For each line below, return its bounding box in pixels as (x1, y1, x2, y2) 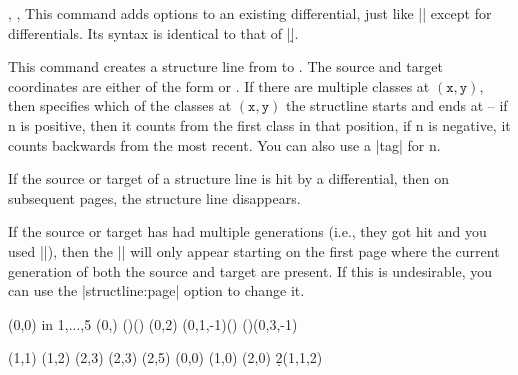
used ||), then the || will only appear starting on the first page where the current (8, 240, 500, 261)
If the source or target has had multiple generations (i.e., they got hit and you (8, 221, 487, 242)
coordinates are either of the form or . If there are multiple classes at (8, 75, 430, 96)
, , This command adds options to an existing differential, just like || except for (8, 3, 492, 23)
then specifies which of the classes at (8, 95, 232, 116)
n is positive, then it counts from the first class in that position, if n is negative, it (8, 114, 511, 135)
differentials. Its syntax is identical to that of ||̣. (8, 22, 299, 43)
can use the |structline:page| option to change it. (8, 280, 305, 301)
